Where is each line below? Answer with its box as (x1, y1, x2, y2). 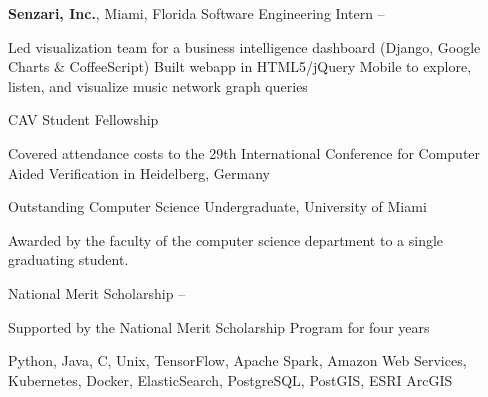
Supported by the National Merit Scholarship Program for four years (8, 316, 430, 337)
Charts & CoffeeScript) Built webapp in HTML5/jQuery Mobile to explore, (8, 56, 472, 77)
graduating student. (8, 249, 129, 270)
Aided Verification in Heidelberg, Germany (8, 162, 270, 183)
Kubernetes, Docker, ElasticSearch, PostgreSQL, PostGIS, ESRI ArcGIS (8, 369, 453, 390)
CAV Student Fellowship (8, 109, 159, 130)
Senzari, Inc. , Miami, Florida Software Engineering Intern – (8, 3, 385, 23)
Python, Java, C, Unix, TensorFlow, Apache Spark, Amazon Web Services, (8, 350, 467, 371)
